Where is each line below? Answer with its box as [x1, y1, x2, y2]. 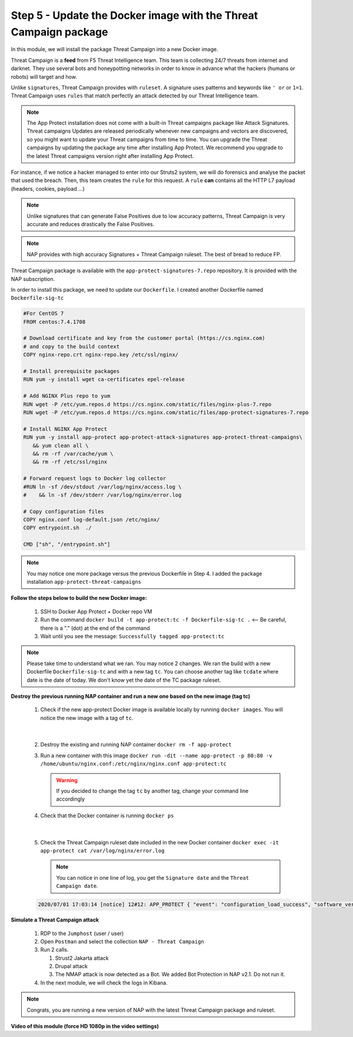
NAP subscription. [11, 275, 55, 282]
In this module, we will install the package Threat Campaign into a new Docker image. [11, 46, 218, 53]
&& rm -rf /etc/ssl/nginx [32, 458, 108, 465]
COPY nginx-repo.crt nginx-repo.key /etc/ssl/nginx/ [23, 351, 179, 358]
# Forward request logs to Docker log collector [23, 475, 166, 482]
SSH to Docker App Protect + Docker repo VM [40, 607, 152, 615]
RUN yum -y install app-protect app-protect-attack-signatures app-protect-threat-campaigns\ [23, 434, 303, 441]
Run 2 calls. [40, 946, 69, 953]
